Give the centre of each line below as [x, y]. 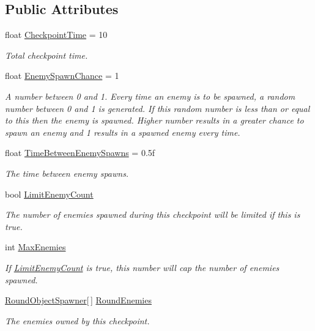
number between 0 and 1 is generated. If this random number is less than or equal [157, 108]
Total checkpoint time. [46, 55]
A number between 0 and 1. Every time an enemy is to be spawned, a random [150, 96]
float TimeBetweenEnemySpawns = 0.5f [80, 153]
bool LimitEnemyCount [49, 194]
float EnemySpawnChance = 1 [62, 76]
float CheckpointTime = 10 [56, 35]
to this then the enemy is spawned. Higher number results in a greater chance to [154, 120]
